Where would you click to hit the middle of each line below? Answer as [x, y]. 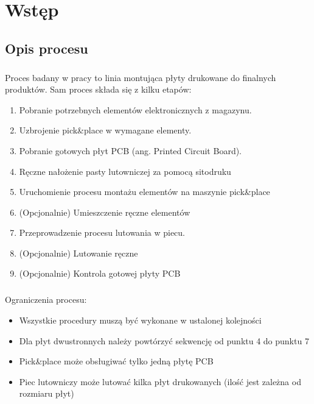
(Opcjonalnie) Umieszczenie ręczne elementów [105, 212]
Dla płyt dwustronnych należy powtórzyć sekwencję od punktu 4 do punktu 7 [164, 340]
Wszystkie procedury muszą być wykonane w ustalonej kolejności [140, 320]
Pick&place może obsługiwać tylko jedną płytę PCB [116, 361]
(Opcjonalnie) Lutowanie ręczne [78, 253]
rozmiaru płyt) [47, 393]
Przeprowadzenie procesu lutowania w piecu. [102, 232]
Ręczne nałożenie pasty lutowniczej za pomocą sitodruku [125, 171]
